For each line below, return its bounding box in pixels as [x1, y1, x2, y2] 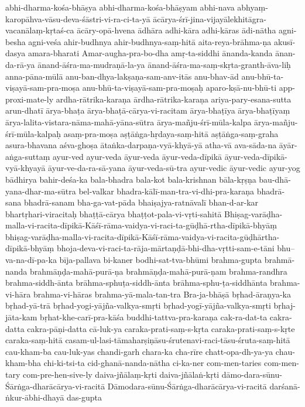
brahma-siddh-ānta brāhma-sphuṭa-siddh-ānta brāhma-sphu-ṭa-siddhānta [5, 276, 268, 289]
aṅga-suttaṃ [5, 150, 50, 162]
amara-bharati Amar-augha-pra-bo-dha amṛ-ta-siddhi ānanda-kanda [28, 47, 273, 59]
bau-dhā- [259, 173, 291, 185]
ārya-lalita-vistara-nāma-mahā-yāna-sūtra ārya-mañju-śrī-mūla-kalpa [5, 115, 252, 128]
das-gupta [67, 391, 102, 403]
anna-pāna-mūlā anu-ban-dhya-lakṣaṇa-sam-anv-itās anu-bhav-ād [5, 70, 239, 82]
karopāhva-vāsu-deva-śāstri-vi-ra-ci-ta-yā [5, 12, 150, 25]
